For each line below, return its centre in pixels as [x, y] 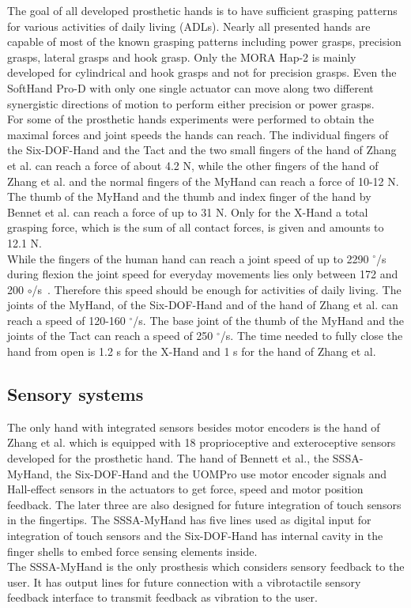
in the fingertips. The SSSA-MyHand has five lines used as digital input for [189, 520]
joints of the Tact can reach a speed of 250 [110, 336]
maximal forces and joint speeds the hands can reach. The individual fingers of [198, 134]
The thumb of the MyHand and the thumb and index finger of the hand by [189, 196]
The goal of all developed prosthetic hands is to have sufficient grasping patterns [202, 10]
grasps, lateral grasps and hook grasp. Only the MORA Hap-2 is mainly [182, 57]
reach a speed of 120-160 [66, 320]
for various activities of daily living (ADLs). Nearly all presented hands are [189, 26]
